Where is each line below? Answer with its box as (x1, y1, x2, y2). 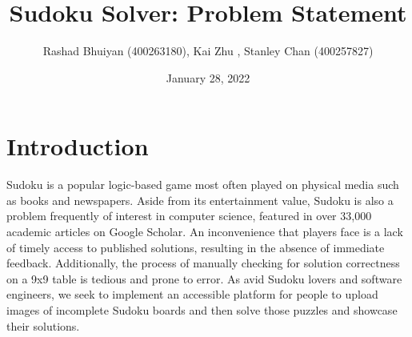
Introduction (6, 130, 149, 162)
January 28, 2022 (166, 69, 250, 86)
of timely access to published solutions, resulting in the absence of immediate (6, 239, 385, 255)
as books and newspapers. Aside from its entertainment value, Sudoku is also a (6, 191, 394, 208)
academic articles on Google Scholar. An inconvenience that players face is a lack (6, 223, 403, 240)
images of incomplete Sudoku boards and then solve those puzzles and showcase (6, 302, 398, 318)
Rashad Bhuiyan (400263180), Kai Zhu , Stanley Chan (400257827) (42, 42, 374, 59)
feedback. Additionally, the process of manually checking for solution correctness (6, 255, 400, 271)
